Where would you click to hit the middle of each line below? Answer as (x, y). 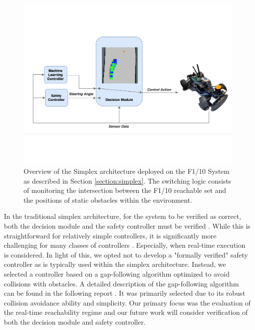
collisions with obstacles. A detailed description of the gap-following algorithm (121, 283)
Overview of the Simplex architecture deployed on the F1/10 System (127, 171)
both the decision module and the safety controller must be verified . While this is (127, 226)
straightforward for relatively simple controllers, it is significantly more (110, 235)
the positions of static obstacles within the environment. (108, 200)
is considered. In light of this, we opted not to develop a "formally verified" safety (126, 254)
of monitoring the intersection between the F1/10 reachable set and (125, 190)
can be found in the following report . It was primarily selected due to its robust (125, 293)
